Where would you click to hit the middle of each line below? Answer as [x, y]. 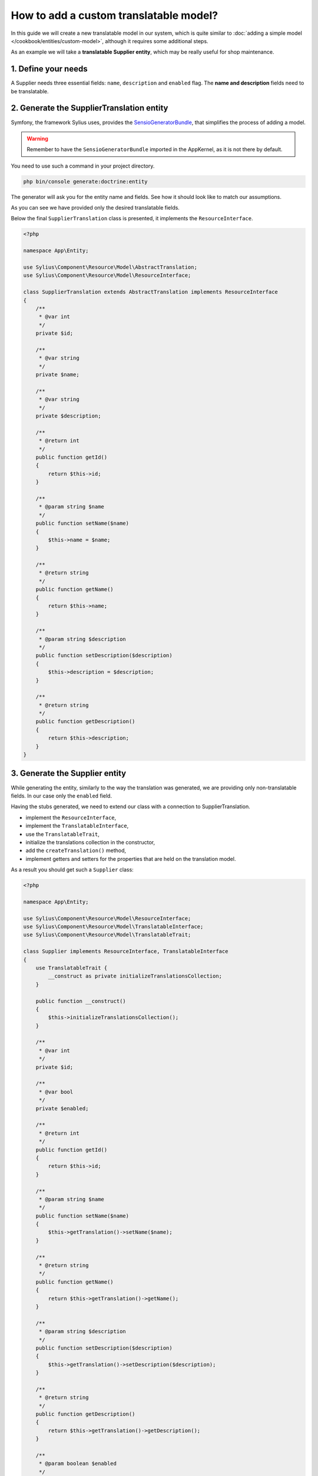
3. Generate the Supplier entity [69, 773]
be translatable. [30, 91]
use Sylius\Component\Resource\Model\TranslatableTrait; [107, 935]
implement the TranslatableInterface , [77, 826]
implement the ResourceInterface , [71, 817]
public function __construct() [81, 1001]
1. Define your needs [49, 69]
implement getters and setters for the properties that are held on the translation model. [131, 858]
